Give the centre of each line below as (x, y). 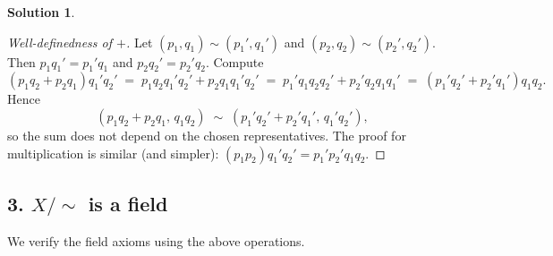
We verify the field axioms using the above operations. (156, 240)
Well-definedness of (60, 42)
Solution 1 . (41, 12)
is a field (128, 203)
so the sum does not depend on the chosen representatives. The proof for (207, 135)
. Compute (234, 61)
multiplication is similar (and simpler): (113, 153)
